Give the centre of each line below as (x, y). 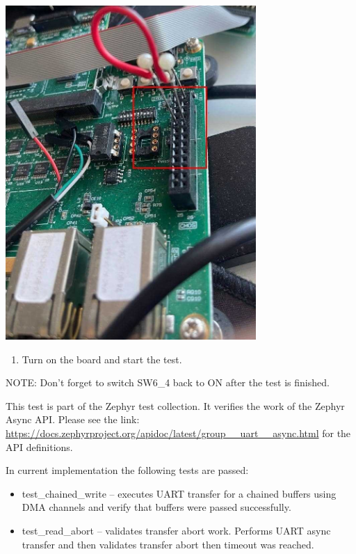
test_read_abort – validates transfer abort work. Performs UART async (176, 530)
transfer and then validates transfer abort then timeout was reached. (168, 544)
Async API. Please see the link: (73, 419)
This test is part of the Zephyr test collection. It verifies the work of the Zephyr (175, 405)
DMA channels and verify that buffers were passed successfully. (156, 507)
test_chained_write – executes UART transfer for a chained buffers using (179, 493)
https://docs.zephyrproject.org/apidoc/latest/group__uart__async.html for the (178, 433)
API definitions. (39, 446)
